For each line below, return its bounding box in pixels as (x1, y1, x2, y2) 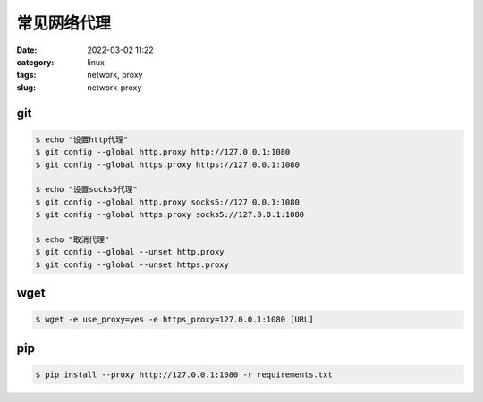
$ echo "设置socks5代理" (35, 184, 139, 195)
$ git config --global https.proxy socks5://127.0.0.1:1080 (35, 210, 305, 220)
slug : (16, 81, 36, 93)
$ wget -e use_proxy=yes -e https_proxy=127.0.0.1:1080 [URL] (35, 314, 314, 325)
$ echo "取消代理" (35, 234, 110, 245)
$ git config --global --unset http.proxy (35, 247, 225, 257)
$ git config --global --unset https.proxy (35, 259, 230, 270)
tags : (16, 70, 37, 80)
